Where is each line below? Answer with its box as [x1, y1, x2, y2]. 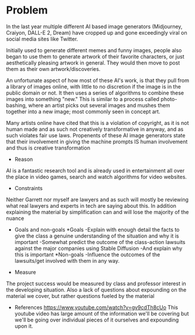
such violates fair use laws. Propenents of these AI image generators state [6, 131, 186, 138]
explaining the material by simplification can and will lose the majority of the [6, 208, 189, 215]
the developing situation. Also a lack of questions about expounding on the [6, 286, 187, 293]
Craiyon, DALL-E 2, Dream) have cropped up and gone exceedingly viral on [6, 29, 187, 36]
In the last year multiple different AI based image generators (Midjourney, [6, 23, 183, 30]
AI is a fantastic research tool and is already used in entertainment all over [6, 167, 185, 174]
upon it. [14, 322, 33, 329]
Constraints [14, 184, 43, 191]
